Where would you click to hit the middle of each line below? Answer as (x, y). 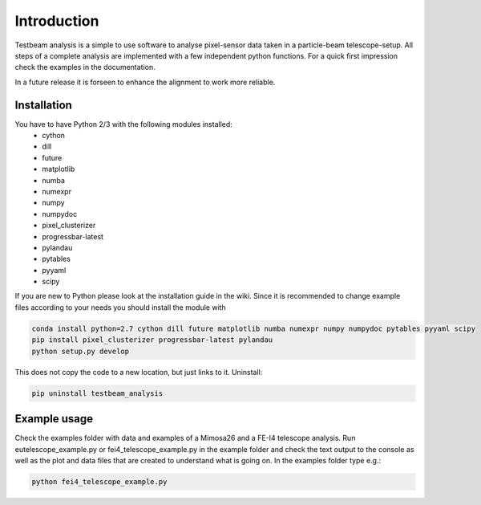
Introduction (57, 21)
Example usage (54, 419)
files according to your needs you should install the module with (120, 307)
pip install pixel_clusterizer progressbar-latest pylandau (152, 340)
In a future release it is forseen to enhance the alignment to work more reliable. (145, 82)
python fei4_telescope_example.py (99, 481)
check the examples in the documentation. (85, 67)
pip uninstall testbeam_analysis (97, 393)
